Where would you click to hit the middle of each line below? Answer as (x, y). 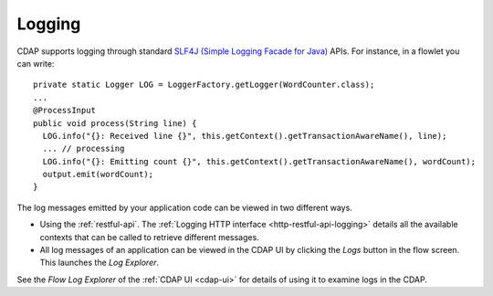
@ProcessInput (64, 111)
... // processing (84, 149)
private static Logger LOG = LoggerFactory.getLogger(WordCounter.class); (204, 85)
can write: (36, 63)
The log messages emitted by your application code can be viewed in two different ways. (185, 207)
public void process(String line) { (115, 123)
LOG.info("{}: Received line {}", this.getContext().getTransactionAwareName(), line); (245, 136)
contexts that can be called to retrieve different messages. (149, 237)
